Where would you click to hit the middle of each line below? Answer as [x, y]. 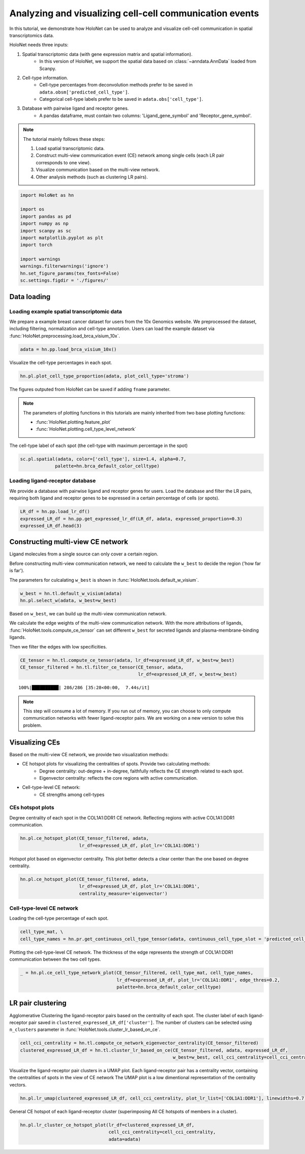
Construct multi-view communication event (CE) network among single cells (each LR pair [130, 156]
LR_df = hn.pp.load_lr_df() [55, 512]
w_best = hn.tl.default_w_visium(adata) [71, 593]
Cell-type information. [45, 78]
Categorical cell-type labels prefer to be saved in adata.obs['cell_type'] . [121, 99]
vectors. [18, 1085]
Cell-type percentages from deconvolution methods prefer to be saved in [116, 85]
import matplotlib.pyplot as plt [62, 238]
